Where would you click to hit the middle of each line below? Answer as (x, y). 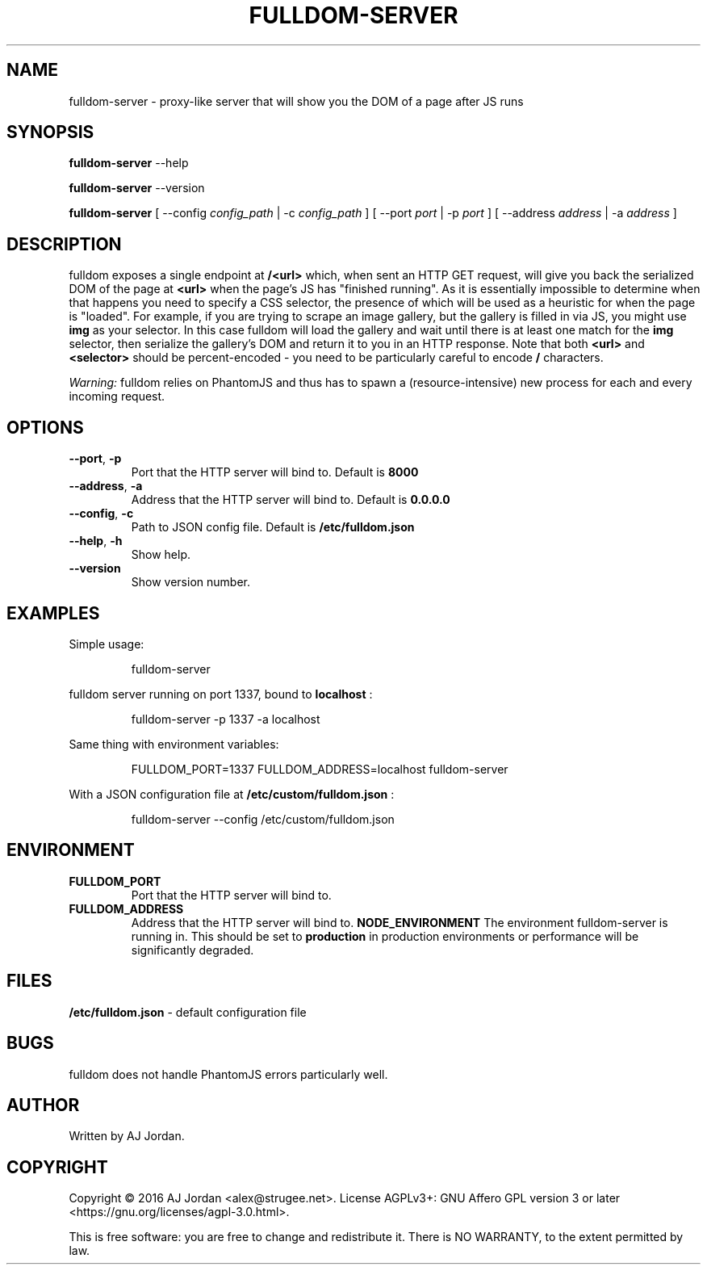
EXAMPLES (53, 613)
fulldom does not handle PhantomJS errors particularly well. (228, 1074)
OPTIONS (45, 427)
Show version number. (190, 582)
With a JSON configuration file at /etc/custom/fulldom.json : (232, 794)
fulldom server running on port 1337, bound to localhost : (221, 694)
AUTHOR (43, 1105)
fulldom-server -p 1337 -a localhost (226, 719)
